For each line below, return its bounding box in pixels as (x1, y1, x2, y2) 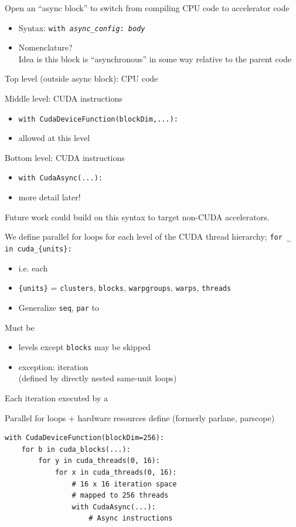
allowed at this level (18, 132, 90, 144)
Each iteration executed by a (5, 391, 108, 404)
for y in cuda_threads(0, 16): (38, 456, 160, 465)
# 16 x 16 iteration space (72, 479, 177, 488)
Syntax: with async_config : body (18, 21, 145, 33)
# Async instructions (89, 514, 173, 523)
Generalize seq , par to (18, 301, 100, 313)
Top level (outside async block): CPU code (5, 72, 158, 85)
